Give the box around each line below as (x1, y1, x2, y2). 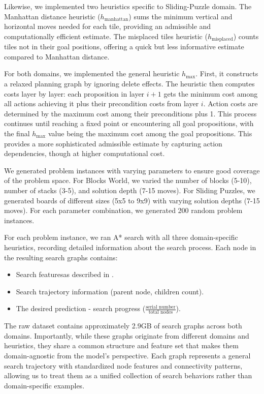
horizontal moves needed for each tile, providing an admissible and (4, 21, 211, 32)
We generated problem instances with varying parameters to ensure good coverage (4, 165, 260, 175)
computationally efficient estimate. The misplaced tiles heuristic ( (4, 31, 208, 41)
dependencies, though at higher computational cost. (4, 148, 165, 159)
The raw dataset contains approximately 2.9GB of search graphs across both (4, 320, 242, 331)
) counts (233, 31, 259, 41)
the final (4, 128, 30, 138)
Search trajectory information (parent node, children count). (16, 286, 204, 296)
